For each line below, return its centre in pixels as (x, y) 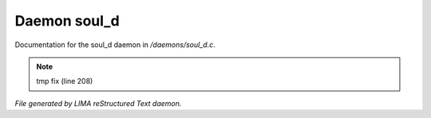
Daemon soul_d (67, 21)
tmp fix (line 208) (65, 81)
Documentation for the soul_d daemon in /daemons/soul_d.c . (115, 45)
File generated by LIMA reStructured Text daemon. (98, 103)
